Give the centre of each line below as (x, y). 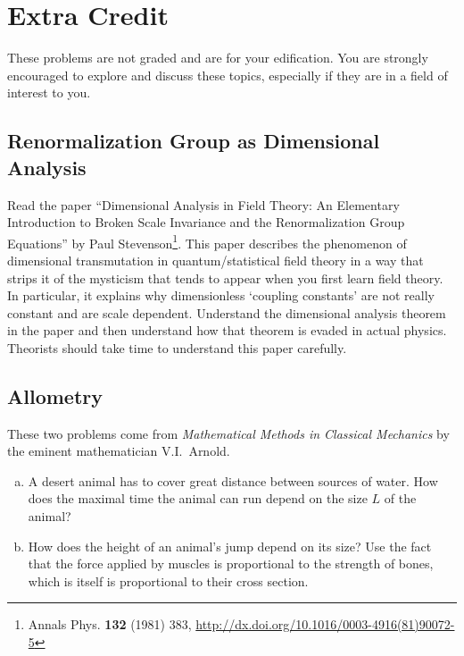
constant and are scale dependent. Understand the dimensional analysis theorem (227, 312)
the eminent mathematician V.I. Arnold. (119, 451)
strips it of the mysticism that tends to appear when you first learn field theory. (225, 278)
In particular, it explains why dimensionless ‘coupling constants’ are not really (221, 295)
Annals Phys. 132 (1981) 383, (110, 624)
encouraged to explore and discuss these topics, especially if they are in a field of (228, 75)
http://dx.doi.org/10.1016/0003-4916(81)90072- (325, 624)
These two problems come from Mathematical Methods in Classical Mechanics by (228, 433)
